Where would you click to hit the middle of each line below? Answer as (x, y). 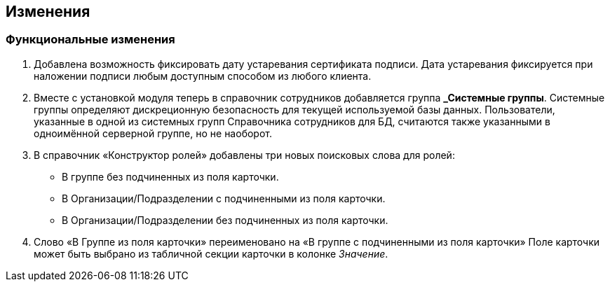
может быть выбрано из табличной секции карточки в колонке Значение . (211, 253)
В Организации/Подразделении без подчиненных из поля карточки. (225, 220)
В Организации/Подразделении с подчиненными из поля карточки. (224, 198)
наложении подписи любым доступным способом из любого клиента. (203, 76)
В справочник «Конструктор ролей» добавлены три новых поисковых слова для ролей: (244, 155)
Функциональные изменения (90, 40)
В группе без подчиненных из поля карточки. (170, 176)
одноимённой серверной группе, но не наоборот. (153, 133)
